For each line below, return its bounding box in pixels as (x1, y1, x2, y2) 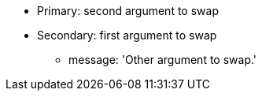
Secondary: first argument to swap (37, 28, 217, 42)
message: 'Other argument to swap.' (68, 53, 257, 66)
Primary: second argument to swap (37, 4, 219, 17)
